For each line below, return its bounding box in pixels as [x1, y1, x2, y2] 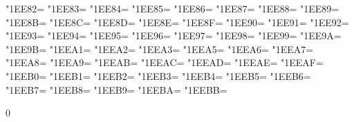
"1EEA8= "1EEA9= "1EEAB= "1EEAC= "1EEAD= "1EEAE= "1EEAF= [6, 55, 324, 70]
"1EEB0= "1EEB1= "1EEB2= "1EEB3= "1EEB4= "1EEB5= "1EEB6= [6, 68, 311, 83]
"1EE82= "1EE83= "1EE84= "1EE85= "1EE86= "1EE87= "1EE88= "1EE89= [6, 1, 339, 15]
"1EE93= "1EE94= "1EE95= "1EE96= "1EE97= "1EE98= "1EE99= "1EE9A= [6, 28, 342, 43]
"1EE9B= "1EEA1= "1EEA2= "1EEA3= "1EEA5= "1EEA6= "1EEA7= [6, 41, 314, 56]
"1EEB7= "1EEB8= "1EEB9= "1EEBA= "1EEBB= [6, 82, 227, 96]
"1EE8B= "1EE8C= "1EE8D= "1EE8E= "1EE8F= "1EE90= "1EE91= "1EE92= [6, 14, 349, 29]
